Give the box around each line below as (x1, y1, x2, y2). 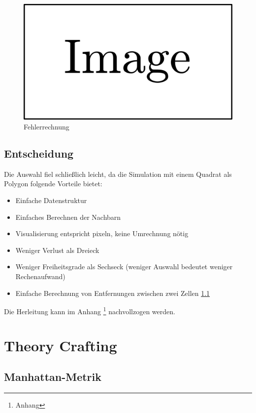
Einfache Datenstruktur (15, 195, 87, 205)
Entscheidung (4, 145, 74, 161)
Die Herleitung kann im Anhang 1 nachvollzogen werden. (4, 305, 175, 316)
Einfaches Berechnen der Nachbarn (15, 211, 121, 222)
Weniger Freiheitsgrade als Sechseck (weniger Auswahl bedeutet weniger (15, 261, 233, 272)
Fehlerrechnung (24, 121, 69, 131)
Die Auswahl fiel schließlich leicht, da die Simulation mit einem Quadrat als (4, 168, 232, 179)
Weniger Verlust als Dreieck (15, 245, 99, 255)
